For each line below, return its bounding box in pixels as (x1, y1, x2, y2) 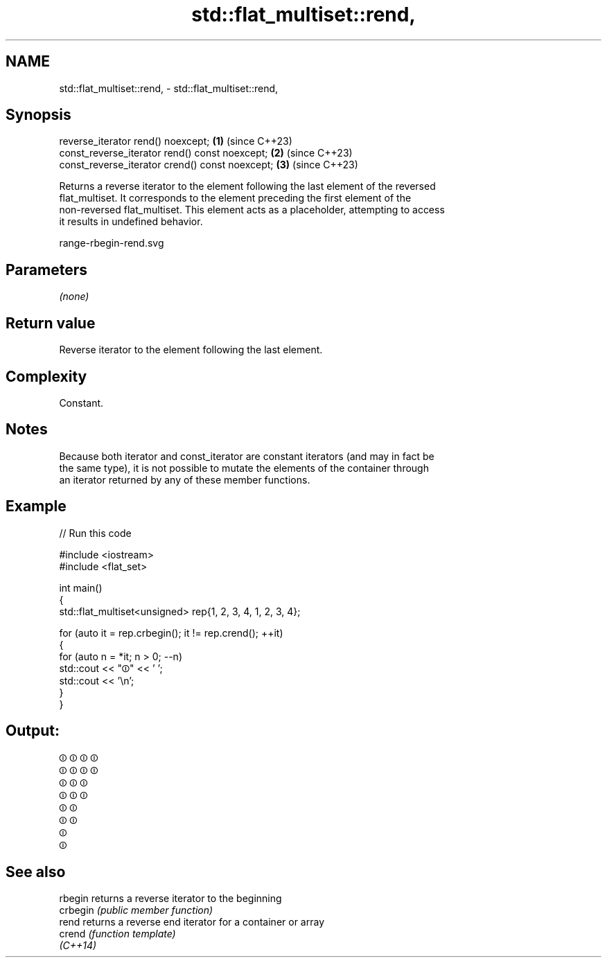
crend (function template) (59, 928, 176, 940)
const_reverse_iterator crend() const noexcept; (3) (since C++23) (59, 159, 358, 171)
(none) (59, 290, 89, 303)
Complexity (6, 367, 87, 385)
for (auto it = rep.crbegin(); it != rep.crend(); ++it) (59, 626, 283, 639)
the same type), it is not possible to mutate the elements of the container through (59, 461, 429, 474)
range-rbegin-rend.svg (59, 237, 164, 249)
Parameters (6, 260, 87, 279)
